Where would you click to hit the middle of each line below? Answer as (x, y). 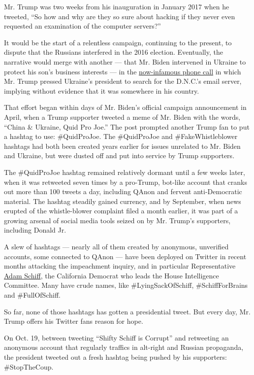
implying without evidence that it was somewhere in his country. (102, 90)
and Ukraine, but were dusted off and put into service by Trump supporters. (119, 155)
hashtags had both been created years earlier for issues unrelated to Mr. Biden (122, 146)
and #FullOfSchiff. (32, 295)
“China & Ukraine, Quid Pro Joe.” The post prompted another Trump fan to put (127, 126)
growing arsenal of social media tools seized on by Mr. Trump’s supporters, (117, 220)
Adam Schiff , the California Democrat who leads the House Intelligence (111, 275)
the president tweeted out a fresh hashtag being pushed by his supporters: (115, 357)
